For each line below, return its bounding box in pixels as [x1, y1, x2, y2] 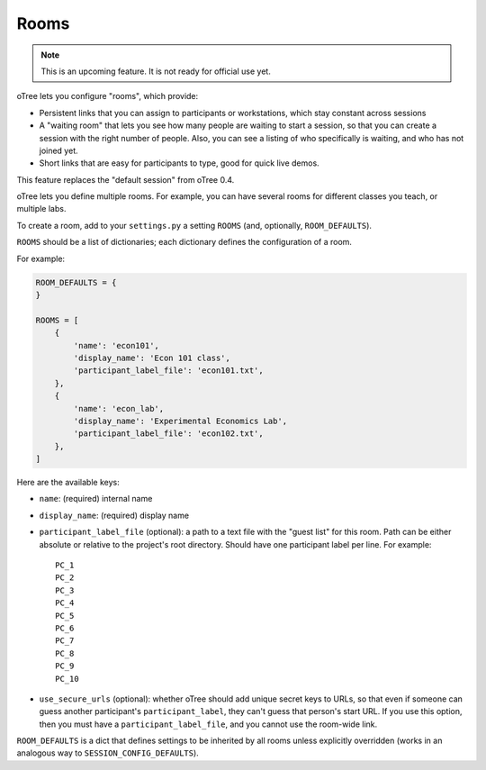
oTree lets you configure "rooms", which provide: [16, 91, 199, 102]
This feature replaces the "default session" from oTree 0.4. [16, 174, 235, 185]
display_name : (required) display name [39, 510, 189, 521]
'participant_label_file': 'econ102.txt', [73, 429, 265, 439]
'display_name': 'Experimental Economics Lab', [73, 415, 288, 426]
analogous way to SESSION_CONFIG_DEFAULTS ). [16, 747, 200, 758]
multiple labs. [16, 204, 67, 214]
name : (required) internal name [39, 494, 153, 504]
